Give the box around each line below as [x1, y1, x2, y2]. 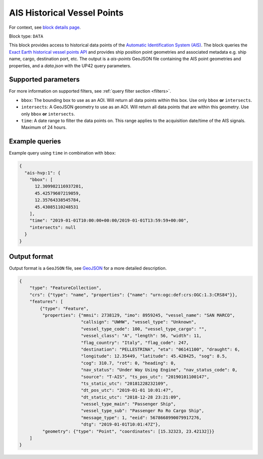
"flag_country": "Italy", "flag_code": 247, [80, 339, 189, 345]
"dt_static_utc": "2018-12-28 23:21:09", [80, 394, 181, 400]
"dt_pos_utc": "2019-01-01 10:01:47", [80, 388, 174, 393]
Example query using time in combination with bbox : [9, 150, 116, 156]
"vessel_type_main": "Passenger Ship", [80, 401, 176, 407]
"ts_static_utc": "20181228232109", [80, 380, 169, 386]
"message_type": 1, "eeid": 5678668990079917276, [80, 415, 202, 420]
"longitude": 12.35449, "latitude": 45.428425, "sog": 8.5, [80, 354, 227, 359]
